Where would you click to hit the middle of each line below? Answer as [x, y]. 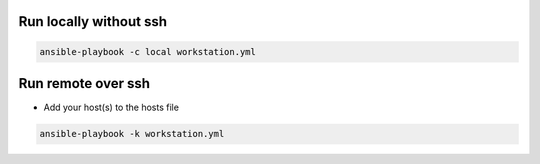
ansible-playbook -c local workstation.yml [148, 51]
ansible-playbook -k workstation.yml [132, 134]
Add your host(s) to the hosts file [111, 107]
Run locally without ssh [93, 21]
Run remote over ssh [84, 83]
